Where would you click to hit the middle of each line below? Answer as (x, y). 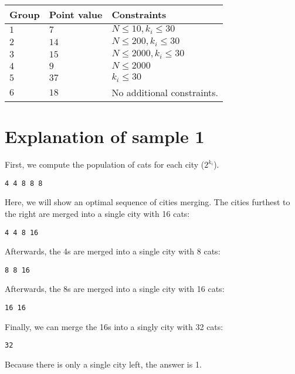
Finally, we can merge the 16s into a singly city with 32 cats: (114, 326)
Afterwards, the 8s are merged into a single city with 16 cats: (115, 289)
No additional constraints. (165, 92)
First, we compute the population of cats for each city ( (105, 164)
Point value (76, 14)
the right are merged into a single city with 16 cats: (97, 213)
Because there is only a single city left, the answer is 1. (103, 364)
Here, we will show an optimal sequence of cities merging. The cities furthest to (147, 202)
